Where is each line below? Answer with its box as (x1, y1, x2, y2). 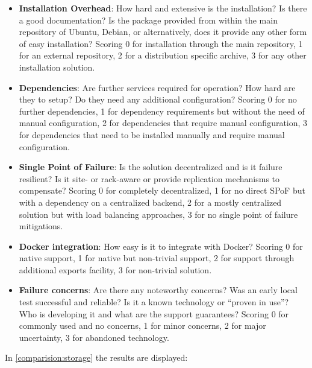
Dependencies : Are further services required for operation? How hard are (19, 81, 296, 94)
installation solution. (19, 60, 95, 73)
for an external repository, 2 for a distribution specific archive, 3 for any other (19, 49, 307, 62)
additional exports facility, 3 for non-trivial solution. (19, 263, 212, 276)
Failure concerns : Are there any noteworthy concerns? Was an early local (19, 284, 298, 296)
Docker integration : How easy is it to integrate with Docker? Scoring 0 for (19, 240, 303, 252)
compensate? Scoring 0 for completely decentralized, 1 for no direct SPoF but (19, 184, 305, 197)
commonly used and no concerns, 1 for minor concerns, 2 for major (19, 319, 266, 332)
